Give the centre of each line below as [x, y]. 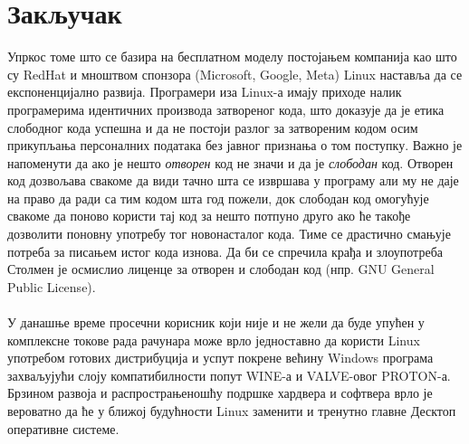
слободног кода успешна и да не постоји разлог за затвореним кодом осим [213, 127]
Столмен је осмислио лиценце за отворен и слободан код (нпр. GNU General [221, 269]
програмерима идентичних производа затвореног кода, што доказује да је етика [226, 109]
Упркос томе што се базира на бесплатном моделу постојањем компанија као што [232, 57]
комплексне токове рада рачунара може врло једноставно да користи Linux [214, 340]
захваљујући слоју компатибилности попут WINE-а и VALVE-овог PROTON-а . [229, 375]
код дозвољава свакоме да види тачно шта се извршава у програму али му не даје [233, 180]
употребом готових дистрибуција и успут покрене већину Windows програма [220, 358]
